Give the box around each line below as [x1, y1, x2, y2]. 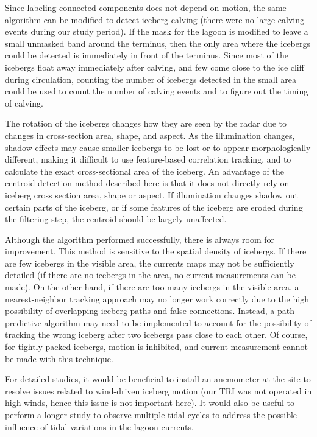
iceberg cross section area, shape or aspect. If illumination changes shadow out [5, 188, 298, 201]
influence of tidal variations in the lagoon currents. [5, 420, 194, 433]
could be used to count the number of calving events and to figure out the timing [5, 85, 308, 97]
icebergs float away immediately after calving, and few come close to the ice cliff [5, 60, 304, 73]
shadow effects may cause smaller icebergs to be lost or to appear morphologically [5, 141, 311, 153]
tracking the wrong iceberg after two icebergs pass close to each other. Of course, [5, 328, 308, 341]
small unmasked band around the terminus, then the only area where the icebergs [5, 37, 311, 49]
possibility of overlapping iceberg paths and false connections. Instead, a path [5, 304, 295, 317]
